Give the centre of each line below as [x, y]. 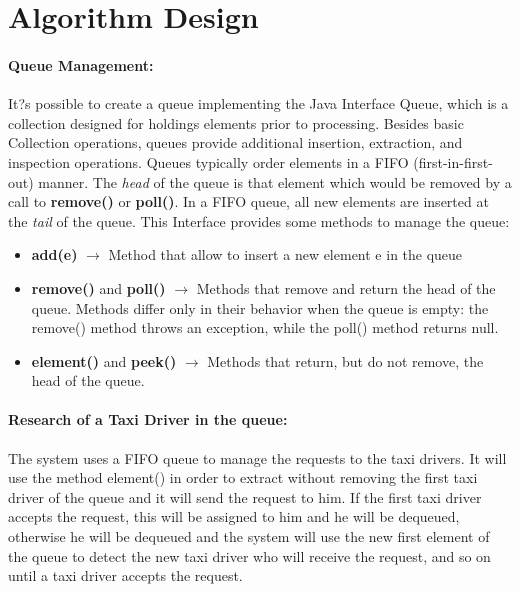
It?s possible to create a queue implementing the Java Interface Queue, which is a [258, 103]
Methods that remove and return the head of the [346, 287]
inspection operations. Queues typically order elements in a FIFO [208, 161]
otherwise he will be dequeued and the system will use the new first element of [249, 536]
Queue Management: [81, 64]
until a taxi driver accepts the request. [125, 575]
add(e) [54, 254]
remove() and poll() [98, 287]
